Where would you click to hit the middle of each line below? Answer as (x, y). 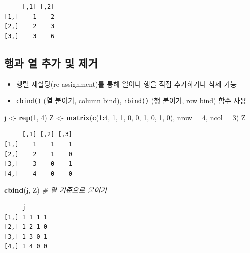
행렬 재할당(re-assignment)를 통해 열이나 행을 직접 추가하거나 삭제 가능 (126, 84)
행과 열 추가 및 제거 (51, 63)
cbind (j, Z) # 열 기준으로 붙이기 (56, 190)
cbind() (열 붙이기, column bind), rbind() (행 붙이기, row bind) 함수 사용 (131, 101)
